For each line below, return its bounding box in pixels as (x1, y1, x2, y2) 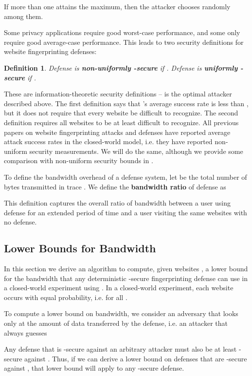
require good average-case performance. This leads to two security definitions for (4, 37, 244, 47)
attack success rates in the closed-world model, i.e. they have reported (4, 136, 213, 147)
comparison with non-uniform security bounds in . (4, 155, 153, 166)
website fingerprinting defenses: (4, 46, 97, 56)
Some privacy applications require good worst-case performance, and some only (4, 27, 240, 38)
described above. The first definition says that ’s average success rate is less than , (4, 98, 249, 108)
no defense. (4, 217, 37, 227)
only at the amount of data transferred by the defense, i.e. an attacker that (4, 318, 228, 328)
